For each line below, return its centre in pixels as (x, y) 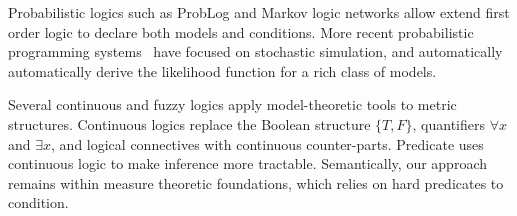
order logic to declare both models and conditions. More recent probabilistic (241, 31)
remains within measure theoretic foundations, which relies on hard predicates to (256, 182)
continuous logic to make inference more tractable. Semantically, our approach (247, 163)
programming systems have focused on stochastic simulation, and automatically (255, 51)
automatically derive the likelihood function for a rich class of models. (222, 70)
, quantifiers (448, 123)
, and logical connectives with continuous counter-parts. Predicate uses (267, 143)
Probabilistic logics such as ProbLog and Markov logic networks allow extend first (259, 12)
